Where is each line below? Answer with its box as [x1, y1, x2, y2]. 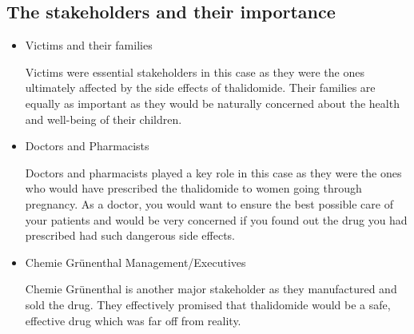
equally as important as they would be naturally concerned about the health [25, 94, 400, 111]
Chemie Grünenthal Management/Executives [25, 253, 246, 270]
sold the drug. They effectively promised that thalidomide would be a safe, [25, 296, 391, 312]
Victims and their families [25, 37, 153, 54]
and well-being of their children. [25, 110, 182, 127]
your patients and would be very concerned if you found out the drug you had [25, 211, 408, 228]
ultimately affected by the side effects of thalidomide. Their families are [25, 79, 376, 96]
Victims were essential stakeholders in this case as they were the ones [25, 63, 364, 80]
